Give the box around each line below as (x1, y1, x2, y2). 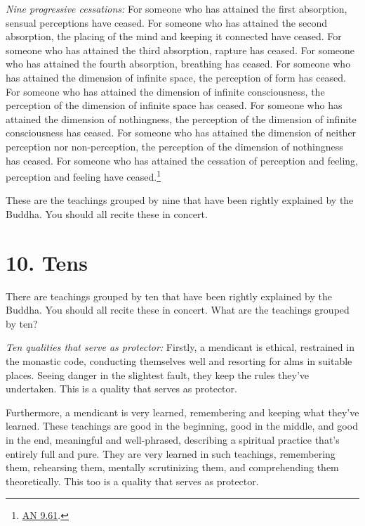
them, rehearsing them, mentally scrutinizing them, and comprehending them (6, 460, 339, 475)
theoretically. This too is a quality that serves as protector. (6, 473, 259, 488)
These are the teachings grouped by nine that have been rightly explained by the (6, 193, 354, 207)
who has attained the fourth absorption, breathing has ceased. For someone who (6, 56, 351, 71)
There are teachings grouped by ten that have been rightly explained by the (6, 288, 332, 303)
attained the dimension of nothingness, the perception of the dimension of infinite (6, 111, 357, 126)
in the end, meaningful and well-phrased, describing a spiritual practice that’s (6, 432, 340, 447)
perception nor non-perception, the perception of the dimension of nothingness (6, 139, 343, 153)
